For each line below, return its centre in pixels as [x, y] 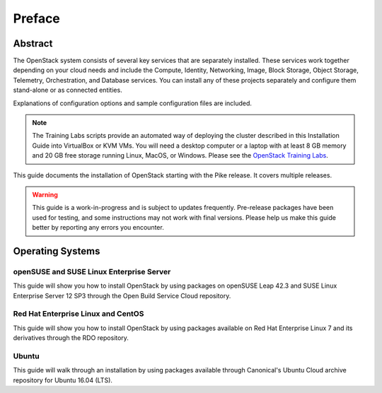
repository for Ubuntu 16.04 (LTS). [63, 380]
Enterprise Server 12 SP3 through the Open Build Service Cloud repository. [122, 295]
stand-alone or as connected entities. [68, 90]
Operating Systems [57, 251]
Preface [36, 18]
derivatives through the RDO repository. [71, 338]
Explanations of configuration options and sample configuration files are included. [133, 103]
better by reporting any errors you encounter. [98, 228]
